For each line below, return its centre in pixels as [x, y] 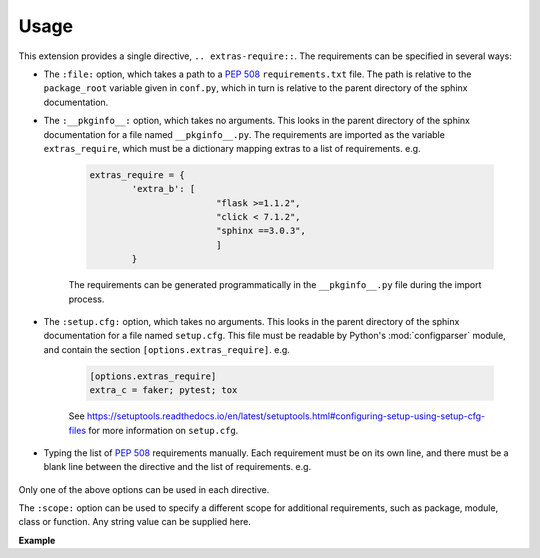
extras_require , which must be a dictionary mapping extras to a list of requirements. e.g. [232, 148]
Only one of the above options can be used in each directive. [144, 489]
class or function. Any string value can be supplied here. [135, 522]
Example [37, 540]
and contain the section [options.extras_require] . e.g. [166, 349]
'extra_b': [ [163, 189]
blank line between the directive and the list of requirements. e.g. [177, 467]
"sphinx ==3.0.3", [261, 231]
